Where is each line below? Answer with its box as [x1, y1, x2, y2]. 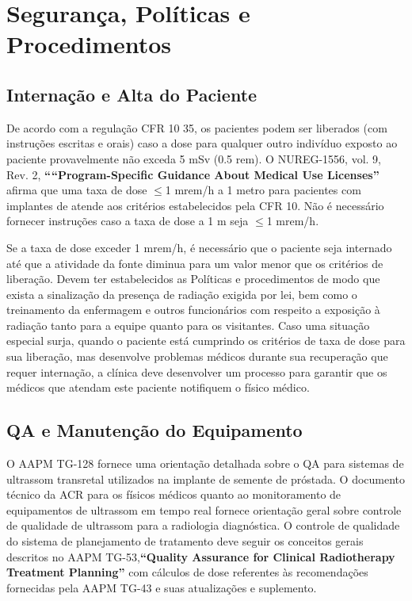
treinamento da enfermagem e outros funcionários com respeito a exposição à [6, 301, 380, 318]
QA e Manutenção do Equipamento [6, 418, 303, 442]
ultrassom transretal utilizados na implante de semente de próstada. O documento [6, 470, 406, 487]
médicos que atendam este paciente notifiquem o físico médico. [6, 379, 310, 396]
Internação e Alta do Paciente [6, 82, 257, 106]
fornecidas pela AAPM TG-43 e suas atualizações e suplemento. [6, 579, 317, 595]
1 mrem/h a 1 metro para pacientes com [165, 182, 361, 198]
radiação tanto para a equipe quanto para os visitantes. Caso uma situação [6, 316, 370, 333]
